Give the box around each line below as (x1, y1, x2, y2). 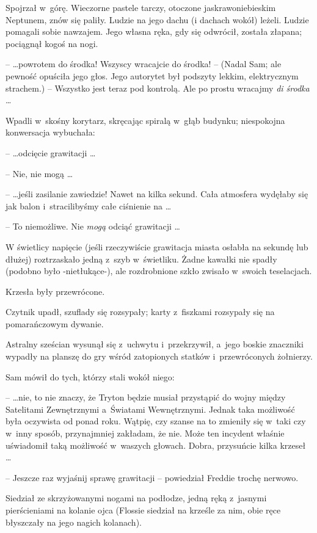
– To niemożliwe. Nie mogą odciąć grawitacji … (5, 220, 180, 233)
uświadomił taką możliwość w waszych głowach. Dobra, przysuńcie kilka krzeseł (5, 438, 306, 451)
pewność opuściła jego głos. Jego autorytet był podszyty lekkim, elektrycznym (5, 69, 299, 82)
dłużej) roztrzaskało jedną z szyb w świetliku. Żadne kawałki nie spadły (5, 252, 277, 265)
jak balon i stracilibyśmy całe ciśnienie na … (5, 199, 172, 212)
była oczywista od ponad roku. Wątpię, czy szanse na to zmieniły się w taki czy (5, 415, 306, 427)
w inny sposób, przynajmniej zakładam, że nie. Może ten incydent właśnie (5, 427, 285, 440)
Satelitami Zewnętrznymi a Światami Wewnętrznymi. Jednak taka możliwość (5, 402, 295, 415)
